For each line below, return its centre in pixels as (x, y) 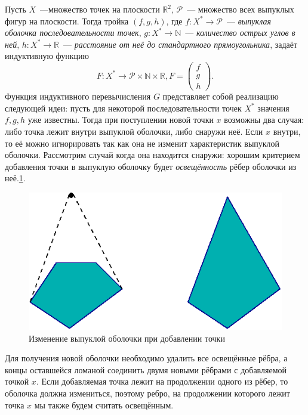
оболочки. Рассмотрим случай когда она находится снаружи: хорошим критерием (153, 155)
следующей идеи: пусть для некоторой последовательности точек (123, 108)
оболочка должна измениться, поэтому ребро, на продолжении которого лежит (147, 393)
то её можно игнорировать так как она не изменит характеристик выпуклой (142, 143)
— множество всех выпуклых (241, 9)
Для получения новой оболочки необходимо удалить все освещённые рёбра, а (146, 358)
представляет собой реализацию (221, 96)
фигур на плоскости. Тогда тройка (67, 21)
